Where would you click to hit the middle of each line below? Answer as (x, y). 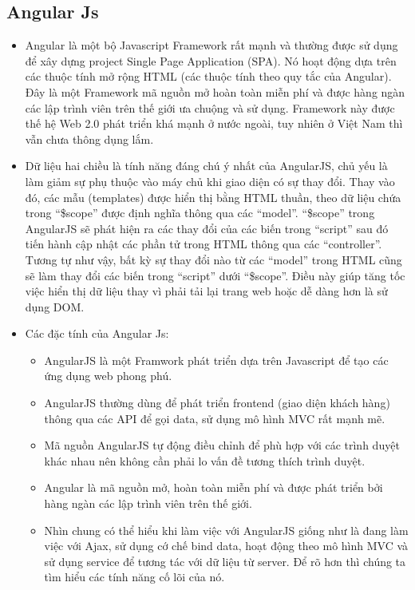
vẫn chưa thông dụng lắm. (89, 139)
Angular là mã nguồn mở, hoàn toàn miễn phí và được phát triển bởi (213, 487)
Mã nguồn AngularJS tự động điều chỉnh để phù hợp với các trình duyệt (222, 445)
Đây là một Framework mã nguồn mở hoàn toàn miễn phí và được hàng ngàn (215, 91)
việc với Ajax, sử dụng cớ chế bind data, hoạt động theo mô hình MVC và (226, 546)
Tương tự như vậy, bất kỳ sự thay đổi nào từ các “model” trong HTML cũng (213, 259)
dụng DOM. (55, 306)
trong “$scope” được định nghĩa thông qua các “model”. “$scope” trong (200, 213)
